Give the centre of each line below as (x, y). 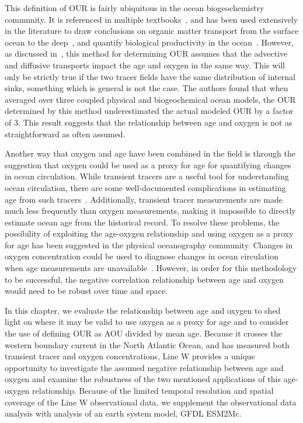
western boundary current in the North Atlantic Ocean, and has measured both (147, 344)
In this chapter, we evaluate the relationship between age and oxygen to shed (143, 310)
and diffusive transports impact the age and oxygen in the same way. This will (145, 65)
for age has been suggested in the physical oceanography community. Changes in (149, 245)
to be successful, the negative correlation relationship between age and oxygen (144, 279)
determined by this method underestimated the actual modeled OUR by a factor (149, 111)
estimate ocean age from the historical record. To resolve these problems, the (142, 222)
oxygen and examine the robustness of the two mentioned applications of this (143, 379)
